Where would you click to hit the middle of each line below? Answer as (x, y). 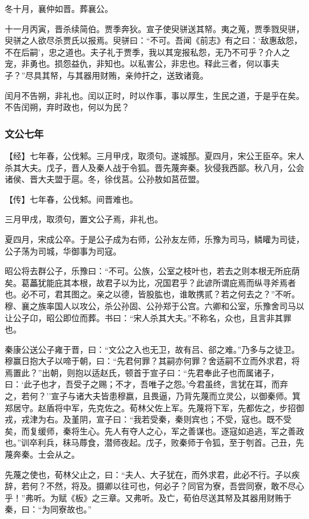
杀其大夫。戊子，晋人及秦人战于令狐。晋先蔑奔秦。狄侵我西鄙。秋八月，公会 (154, 167)
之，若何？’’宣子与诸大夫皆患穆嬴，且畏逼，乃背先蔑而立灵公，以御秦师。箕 (153, 396)
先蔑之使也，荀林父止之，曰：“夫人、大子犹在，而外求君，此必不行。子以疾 (152, 474)
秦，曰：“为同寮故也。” (48, 509)
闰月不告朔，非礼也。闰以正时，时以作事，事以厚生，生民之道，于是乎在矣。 (154, 95)
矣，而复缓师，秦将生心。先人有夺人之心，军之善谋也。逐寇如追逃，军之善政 (154, 431)
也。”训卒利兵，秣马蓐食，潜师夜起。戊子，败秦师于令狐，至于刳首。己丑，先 (154, 442)
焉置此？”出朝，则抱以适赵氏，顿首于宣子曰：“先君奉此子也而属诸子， (142, 372)
